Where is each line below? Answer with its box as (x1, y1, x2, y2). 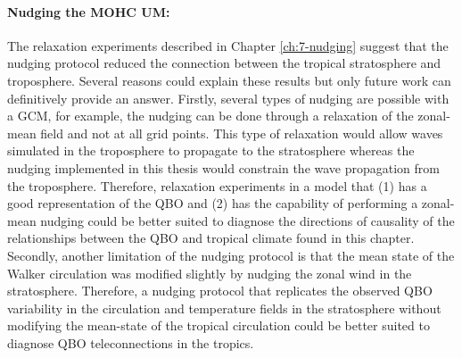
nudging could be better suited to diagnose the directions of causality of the (40, 211, 455, 229)
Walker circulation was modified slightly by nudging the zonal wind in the (7, 263, 412, 282)
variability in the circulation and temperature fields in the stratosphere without (7, 298, 441, 317)
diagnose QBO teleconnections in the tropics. (7, 333, 254, 352)
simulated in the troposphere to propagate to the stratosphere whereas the (7, 141, 415, 160)
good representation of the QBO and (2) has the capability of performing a (7, 194, 418, 212)
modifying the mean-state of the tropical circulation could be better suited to (7, 316, 430, 335)
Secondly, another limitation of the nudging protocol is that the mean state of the (7, 246, 455, 264)
